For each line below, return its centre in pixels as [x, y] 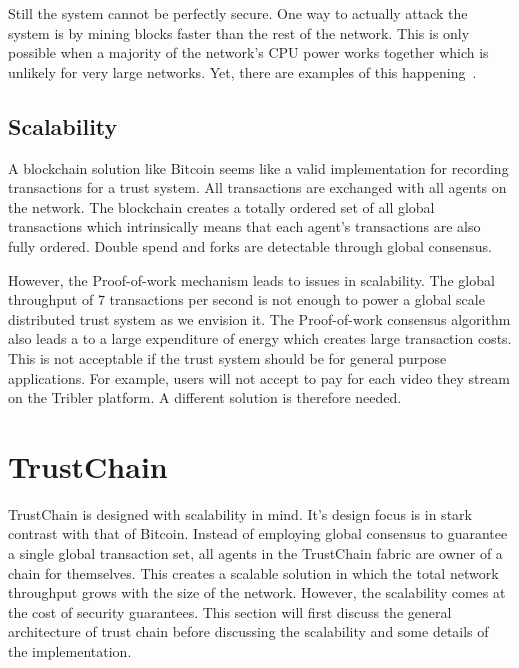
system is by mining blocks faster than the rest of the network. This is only [239, 32]
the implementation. [70, 650]
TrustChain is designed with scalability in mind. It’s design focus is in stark [240, 513]
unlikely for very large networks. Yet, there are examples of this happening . [242, 71]
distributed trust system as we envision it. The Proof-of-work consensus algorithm [259, 318]
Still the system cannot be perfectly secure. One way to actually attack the [238, 13]
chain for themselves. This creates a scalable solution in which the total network [253, 572]
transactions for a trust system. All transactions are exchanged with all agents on [257, 187]
